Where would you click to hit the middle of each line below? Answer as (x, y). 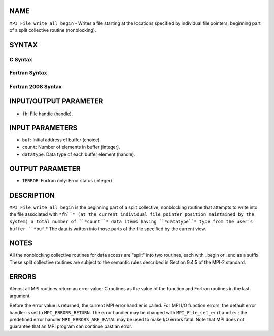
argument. (20, 296)
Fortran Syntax (28, 73)
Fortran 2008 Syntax (36, 86)
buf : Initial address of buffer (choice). (62, 140)
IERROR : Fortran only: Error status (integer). (68, 181)
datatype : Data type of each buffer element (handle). (79, 154)
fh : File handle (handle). (47, 114)
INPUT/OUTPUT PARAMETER (56, 101)
